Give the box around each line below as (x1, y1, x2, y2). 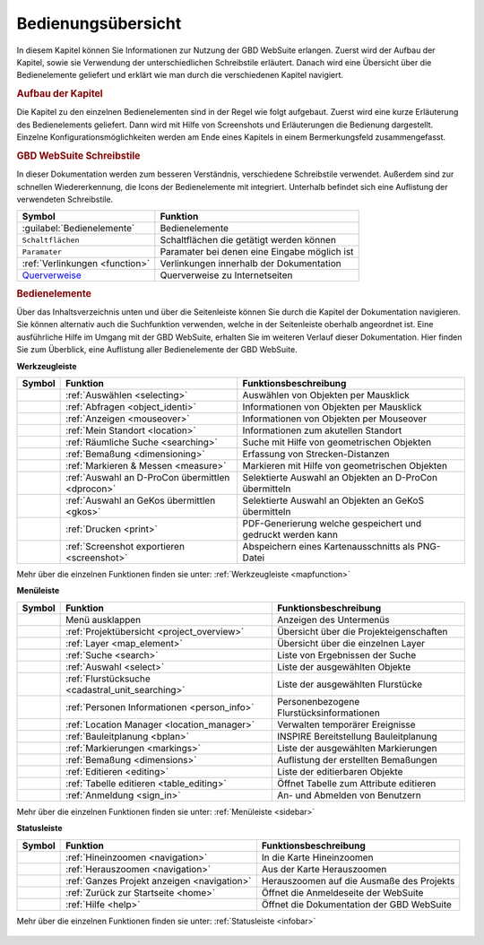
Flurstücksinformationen (276, 707, 380, 719)
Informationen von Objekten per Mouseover (242, 412, 428, 425)
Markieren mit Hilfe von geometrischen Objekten (242, 459, 448, 472)
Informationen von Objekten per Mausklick (242, 400, 422, 412)
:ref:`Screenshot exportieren (65, 540, 186, 552)
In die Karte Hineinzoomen (261, 851, 374, 863)
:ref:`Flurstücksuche (65, 672, 151, 685)
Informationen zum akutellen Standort (242, 424, 402, 437)
